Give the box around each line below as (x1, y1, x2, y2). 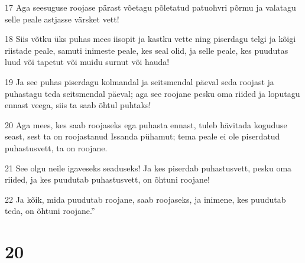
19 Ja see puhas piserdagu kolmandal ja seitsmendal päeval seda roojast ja (5, 75, 274, 87)
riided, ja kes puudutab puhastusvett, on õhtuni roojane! (5, 173, 210, 186)
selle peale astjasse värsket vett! (5, 12, 119, 25)
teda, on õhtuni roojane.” (5, 204, 95, 217)
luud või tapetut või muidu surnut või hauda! (5, 56, 170, 68)
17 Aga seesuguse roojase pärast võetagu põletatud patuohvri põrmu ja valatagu (5, 1, 296, 13)
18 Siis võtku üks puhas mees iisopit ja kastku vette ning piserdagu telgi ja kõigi (5, 33, 296, 45)
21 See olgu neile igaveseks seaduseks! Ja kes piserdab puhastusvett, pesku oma (5, 161, 292, 174)
